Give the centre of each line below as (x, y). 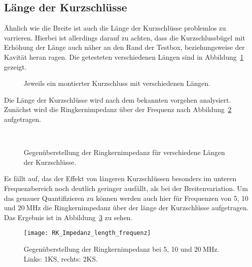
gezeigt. (15, 66)
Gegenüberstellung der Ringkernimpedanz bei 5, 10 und (108, 248)
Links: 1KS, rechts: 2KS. (61, 258)
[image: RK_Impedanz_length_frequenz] (87, 233)
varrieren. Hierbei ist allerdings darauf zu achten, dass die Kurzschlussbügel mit (125, 37)
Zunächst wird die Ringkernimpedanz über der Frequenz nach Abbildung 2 (118, 109)
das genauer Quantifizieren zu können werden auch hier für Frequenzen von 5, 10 (126, 198)
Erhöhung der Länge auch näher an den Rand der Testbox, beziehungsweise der (125, 47)
